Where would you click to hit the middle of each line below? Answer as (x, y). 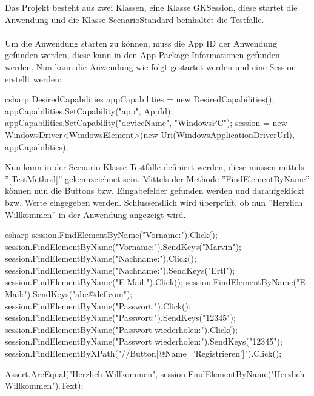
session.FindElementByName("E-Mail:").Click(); (94, 282)
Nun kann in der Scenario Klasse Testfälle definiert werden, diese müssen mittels (155, 167)
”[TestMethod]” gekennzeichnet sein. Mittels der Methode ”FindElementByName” (157, 178)
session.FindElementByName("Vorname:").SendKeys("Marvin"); (123, 246)
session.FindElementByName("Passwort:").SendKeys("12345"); (120, 318)
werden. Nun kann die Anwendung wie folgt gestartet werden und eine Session (151, 66)
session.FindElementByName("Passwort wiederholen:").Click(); (121, 329)
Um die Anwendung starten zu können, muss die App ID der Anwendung (141, 43)
